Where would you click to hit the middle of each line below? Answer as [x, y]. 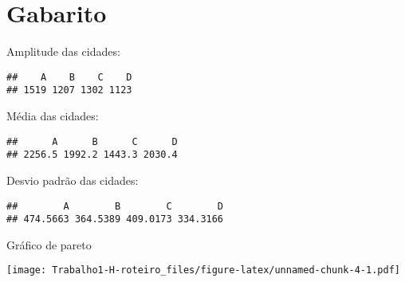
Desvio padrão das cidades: [73, 180]
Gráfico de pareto [49, 244]
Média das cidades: [53, 116]
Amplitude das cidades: [63, 51]
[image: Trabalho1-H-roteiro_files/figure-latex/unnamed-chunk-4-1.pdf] [203, 270]
